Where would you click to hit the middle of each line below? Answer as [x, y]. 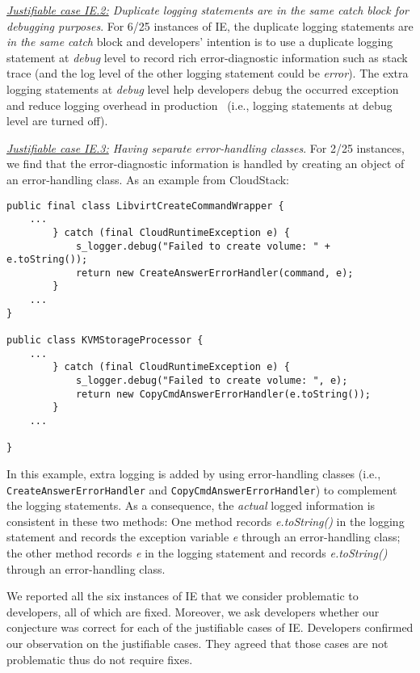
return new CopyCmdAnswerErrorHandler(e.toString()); [223, 394]
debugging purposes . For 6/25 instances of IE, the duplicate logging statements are [210, 25]
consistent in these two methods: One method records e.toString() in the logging [206, 521]
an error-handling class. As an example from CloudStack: [148, 179]
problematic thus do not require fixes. [100, 659]
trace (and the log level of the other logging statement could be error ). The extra [208, 73]
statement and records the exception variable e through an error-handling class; [204, 537]
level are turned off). [57, 121]
